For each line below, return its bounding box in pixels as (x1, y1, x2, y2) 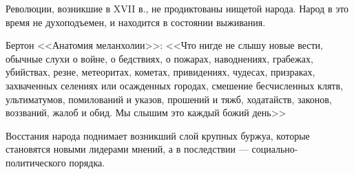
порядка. (69, 155, 105, 169)
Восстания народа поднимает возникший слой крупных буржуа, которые (6, 128, 310, 142)
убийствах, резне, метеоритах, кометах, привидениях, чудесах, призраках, (6, 65, 315, 79)
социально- (251, 142, 298, 156)
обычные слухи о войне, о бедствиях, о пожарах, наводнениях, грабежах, (6, 51, 313, 65)
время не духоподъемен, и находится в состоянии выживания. (6, 14, 266, 29)
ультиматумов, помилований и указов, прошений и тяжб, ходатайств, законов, (6, 91, 332, 106)
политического (6, 155, 66, 169)
